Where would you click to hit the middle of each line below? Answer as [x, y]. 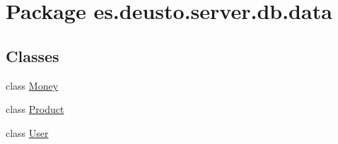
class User [27, 132]
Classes [33, 55]
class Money [32, 85]
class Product [35, 109]
